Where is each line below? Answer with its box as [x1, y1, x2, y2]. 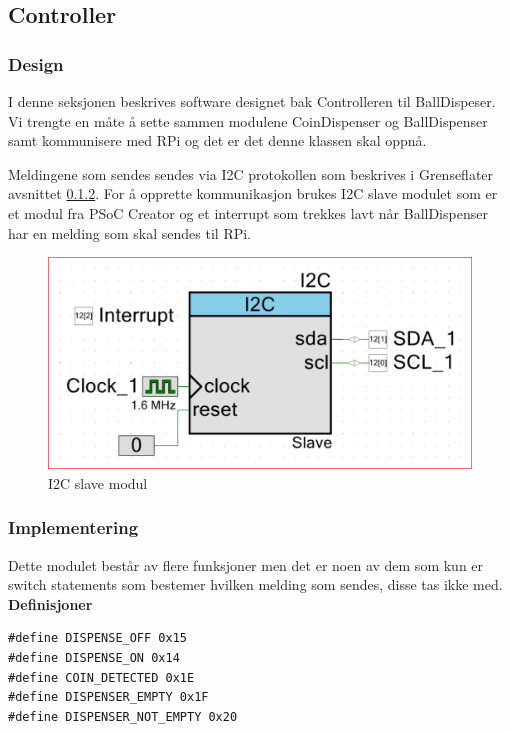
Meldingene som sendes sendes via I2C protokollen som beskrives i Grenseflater [8, 163, 494, 184]
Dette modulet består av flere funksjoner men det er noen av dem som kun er [8, 554, 484, 575]
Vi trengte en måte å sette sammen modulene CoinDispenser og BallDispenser [8, 110, 488, 131]
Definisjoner [8, 593, 93, 614]
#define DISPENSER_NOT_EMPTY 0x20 [8, 709, 238, 724]
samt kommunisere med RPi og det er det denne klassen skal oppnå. [8, 130, 427, 151]
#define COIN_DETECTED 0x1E [8, 670, 195, 685]
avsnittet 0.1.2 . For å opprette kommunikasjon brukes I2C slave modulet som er [8, 183, 498, 204]
